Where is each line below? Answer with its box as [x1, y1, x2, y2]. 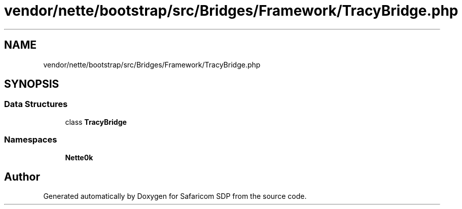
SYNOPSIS [4, 78, 59, 91]
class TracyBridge [65, 117, 127, 126]
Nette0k [65, 153, 93, 162]
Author [4, 170, 40, 183]
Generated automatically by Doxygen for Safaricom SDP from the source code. [43, 192, 307, 201]
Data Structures [4, 99, 68, 110]
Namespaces [4, 134, 57, 145]
